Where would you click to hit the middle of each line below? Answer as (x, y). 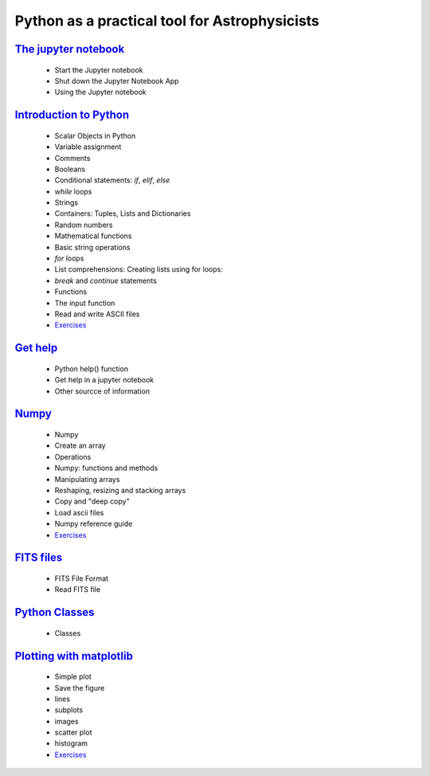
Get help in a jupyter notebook (104, 380)
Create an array (80, 445)
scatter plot (73, 732)
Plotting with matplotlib (74, 656)
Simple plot (73, 676)
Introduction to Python (72, 115)
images (66, 721)
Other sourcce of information (102, 391)
